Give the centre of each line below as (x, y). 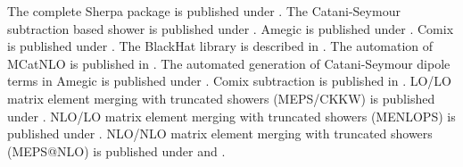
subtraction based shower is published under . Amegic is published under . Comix (231, 28)
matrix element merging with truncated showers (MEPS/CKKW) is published (221, 98)
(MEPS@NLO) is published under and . (116, 150)
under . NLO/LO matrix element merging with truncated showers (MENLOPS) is (231, 116)
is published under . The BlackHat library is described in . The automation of (220, 46)
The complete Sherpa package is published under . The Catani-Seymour (204, 11)
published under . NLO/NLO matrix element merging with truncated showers (220, 134)
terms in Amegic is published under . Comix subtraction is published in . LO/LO (230, 81)
